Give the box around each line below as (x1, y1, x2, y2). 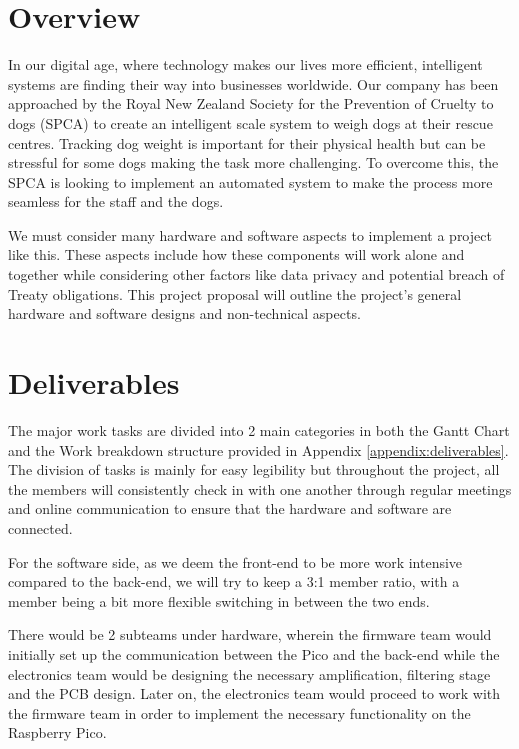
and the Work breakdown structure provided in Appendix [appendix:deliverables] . (8, 439, 509, 460)
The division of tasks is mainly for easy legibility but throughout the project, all (8, 459, 500, 480)
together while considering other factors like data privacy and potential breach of (8, 264, 505, 285)
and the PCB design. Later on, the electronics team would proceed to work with (8, 683, 501, 704)
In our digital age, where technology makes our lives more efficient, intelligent (8, 54, 483, 75)
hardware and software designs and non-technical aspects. (8, 303, 361, 324)
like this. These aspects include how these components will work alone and (8, 244, 465, 265)
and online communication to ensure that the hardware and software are (8, 498, 452, 519)
